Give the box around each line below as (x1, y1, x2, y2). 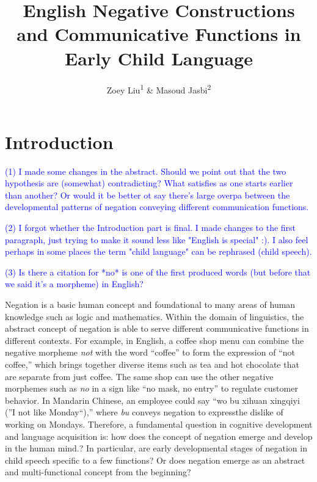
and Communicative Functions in (16, 21, 301, 46)
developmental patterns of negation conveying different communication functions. (5, 200, 309, 213)
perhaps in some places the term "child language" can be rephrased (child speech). (5, 245, 312, 258)
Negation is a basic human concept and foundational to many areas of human (5, 298, 296, 311)
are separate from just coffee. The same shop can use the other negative (5, 370, 274, 382)
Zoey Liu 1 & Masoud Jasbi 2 (106, 81, 211, 96)
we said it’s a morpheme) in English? (5, 277, 144, 290)
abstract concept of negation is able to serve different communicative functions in (5, 322, 309, 335)
